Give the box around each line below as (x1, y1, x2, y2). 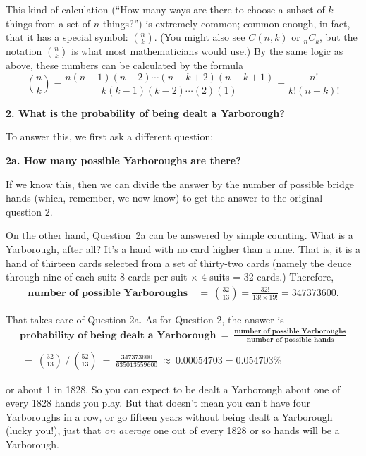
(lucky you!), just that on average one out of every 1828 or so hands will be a (6, 423, 340, 438)
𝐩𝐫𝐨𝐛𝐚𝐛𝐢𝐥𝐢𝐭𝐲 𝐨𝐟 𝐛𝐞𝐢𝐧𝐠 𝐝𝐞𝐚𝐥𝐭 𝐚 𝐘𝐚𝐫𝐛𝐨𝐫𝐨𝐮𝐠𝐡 (20, 330, 216, 340)
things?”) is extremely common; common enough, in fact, (102, 16, 350, 30)
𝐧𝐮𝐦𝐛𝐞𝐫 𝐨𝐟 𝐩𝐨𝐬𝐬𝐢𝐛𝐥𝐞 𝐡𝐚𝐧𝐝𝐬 (246, 335, 334, 343)
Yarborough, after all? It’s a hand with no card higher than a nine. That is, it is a (6, 242, 360, 256)
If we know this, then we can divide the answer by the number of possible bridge (6, 176, 354, 191)
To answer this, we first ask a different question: (6, 129, 214, 144)
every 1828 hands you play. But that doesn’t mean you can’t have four (6, 395, 311, 410)
